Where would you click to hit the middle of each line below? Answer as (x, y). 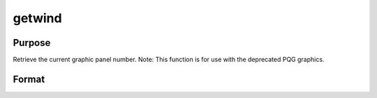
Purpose (32, 43)
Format (29, 79)
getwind (37, 18)
